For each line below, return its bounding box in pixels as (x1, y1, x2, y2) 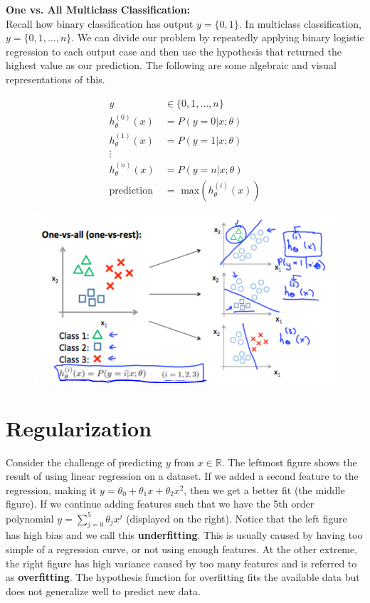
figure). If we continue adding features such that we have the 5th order (6, 496, 314, 511)
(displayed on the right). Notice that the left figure (126, 510, 347, 525)
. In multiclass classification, (238, 16, 361, 31)
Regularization (6, 413, 152, 442)
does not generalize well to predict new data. (6, 583, 201, 598)
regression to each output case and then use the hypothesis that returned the (6, 43, 342, 58)
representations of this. (6, 71, 105, 86)
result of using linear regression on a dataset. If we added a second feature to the (6, 468, 359, 483)
